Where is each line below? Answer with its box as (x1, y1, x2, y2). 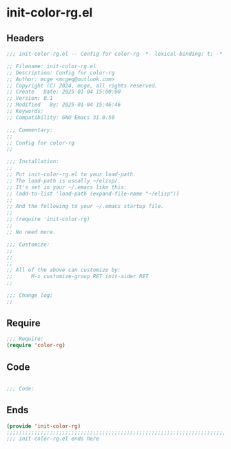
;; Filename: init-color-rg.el (6, 63, 97, 70)
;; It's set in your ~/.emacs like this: (6, 184, 128, 191)
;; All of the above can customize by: (6, 267, 121, 273)
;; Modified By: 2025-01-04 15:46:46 (6, 101, 121, 108)
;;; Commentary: (6, 126, 53, 134)
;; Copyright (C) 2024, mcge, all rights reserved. (6, 82, 158, 89)
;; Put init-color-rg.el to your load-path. (6, 171, 137, 178)
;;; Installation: (6, 158, 59, 165)
